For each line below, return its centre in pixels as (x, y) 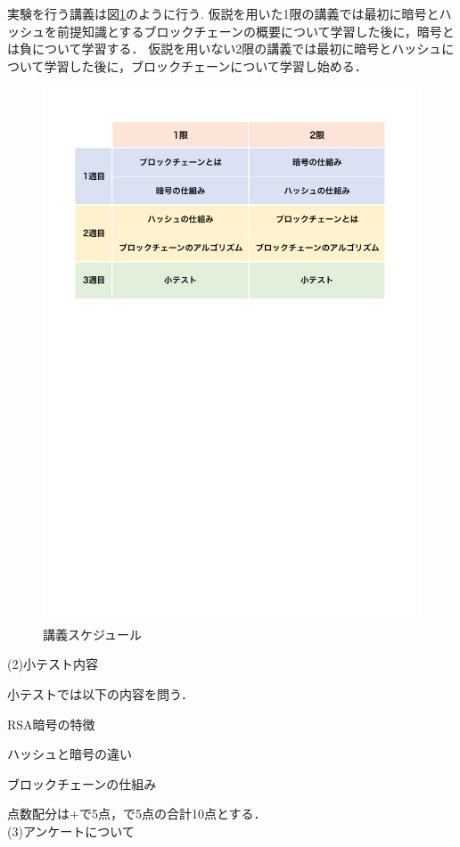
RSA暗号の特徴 (51, 724)
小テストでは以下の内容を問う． (100, 694)
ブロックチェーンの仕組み (82, 783)
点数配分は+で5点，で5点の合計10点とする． (137, 814)
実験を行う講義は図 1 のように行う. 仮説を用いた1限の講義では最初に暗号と (223, 13)
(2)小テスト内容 (53, 664)
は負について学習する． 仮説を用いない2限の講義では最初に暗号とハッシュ (225, 49)
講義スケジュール (93, 634)
